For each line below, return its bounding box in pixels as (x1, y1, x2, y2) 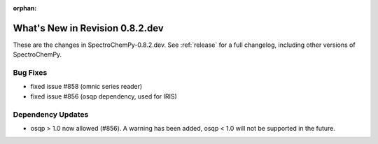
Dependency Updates (13, 109, 89, 119)
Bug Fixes (13, 68, 48, 78)
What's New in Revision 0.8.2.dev (13, 22, 164, 34)
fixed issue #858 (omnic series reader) (30, 82, 143, 91)
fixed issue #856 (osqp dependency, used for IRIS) (30, 92, 178, 101)
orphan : (13, 4, 37, 12)
